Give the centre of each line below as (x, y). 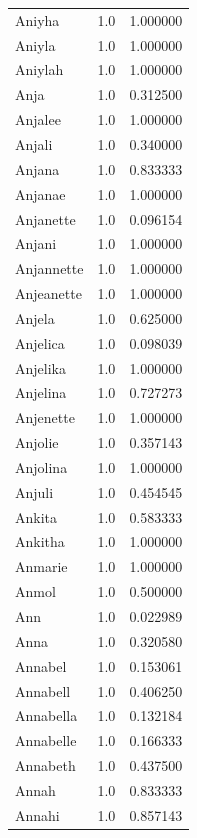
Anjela (35, 317)
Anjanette (45, 218)
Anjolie (37, 442)
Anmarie (41, 566)
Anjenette (45, 417)
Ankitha (40, 541)
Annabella (46, 715)
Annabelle (46, 740)
